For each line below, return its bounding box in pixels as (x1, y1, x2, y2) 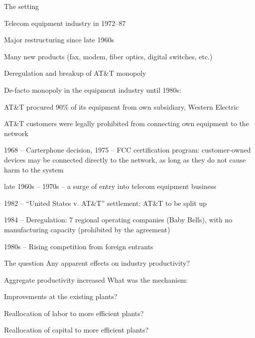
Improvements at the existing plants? (4, 291, 118, 302)
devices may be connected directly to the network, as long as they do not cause (4, 154, 246, 165)
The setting (4, 1, 39, 11)
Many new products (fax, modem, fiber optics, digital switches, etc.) (4, 51, 213, 61)
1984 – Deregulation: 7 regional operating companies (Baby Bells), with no (4, 214, 233, 225)
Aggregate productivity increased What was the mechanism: (4, 274, 188, 285)
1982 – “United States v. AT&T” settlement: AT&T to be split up (4, 197, 207, 208)
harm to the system (4, 164, 64, 174)
